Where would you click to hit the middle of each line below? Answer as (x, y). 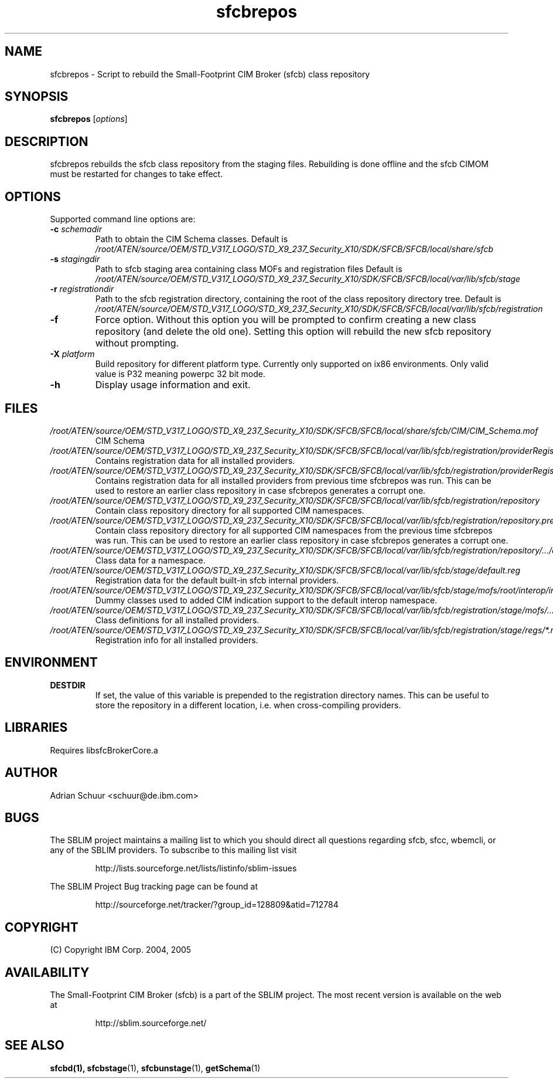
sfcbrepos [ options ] (89, 119)
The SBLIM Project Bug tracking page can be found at (154, 887)
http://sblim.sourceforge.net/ (151, 1023)
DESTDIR (68, 685)
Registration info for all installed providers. (177, 640)
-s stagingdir (75, 259)
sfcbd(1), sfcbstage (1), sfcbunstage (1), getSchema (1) (155, 1068)
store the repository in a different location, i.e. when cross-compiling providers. (248, 705)
